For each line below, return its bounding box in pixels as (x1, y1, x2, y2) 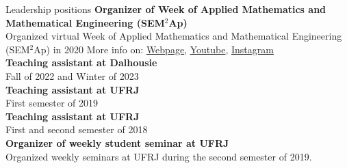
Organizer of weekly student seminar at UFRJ (5, 135, 229, 150)
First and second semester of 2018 (5, 122, 148, 137)
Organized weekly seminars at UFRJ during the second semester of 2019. (5, 149, 312, 163)
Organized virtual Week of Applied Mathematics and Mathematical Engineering (5, 29, 342, 43)
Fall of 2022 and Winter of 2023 (5, 68, 139, 83)
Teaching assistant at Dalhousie (5, 55, 157, 70)
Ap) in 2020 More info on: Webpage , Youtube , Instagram (34, 42, 274, 56)
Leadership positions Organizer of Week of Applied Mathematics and (5, 2, 326, 16)
